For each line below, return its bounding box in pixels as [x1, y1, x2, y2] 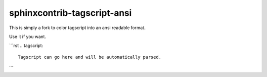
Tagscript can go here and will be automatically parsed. [18, 54, 162, 60]
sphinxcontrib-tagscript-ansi [9, 7, 132, 18]
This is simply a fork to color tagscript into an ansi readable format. [9, 25, 146, 31]
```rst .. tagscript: [9, 42, 44, 49]
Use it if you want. [9, 34, 46, 39]
